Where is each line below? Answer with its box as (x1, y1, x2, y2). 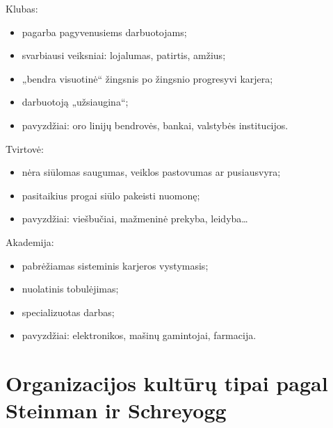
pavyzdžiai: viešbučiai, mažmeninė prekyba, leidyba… (22, 211, 248, 226)
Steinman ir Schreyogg (6, 396, 227, 425)
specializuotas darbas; (22, 304, 115, 319)
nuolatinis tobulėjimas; (22, 281, 119, 296)
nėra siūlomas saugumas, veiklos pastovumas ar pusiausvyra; (22, 165, 281, 179)
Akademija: (6, 234, 54, 249)
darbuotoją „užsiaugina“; (22, 94, 129, 109)
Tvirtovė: (6, 141, 44, 156)
